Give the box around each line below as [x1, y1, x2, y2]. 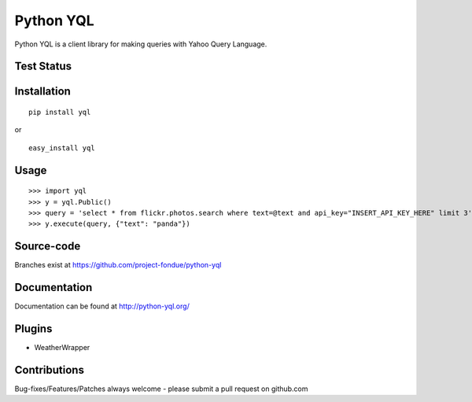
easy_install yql [28, 143, 95, 153]
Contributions [14, 363, 84, 377]
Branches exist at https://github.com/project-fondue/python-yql [14, 260, 222, 270]
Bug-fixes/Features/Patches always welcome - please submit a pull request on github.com [14, 384, 308, 393]
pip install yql [28, 107, 91, 116]
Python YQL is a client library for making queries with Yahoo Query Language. [14, 39, 267, 49]
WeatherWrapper [34, 343, 90, 352]
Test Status [14, 60, 72, 73]
